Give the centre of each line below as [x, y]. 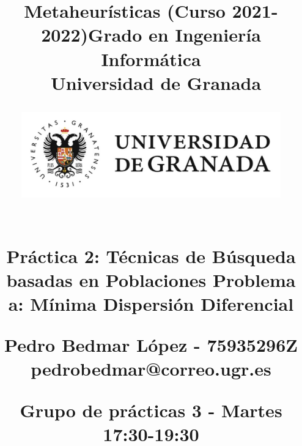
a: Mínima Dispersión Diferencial [151, 304]
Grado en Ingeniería [175, 35]
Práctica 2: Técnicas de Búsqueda [151, 255]
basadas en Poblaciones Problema [151, 279]
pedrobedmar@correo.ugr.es [151, 369]
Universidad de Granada [156, 82]
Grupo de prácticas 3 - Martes [151, 410]
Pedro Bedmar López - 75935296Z [151, 345]
